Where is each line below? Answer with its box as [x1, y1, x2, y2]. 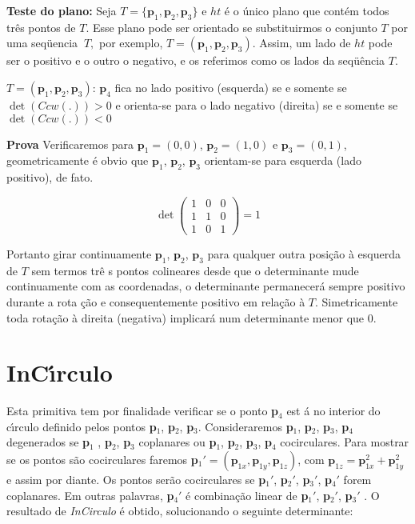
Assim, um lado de [259, 34, 351, 51]
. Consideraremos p [198, 418, 293, 434]
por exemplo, [98, 34, 163, 51]
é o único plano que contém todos [224, 2, 389, 18]
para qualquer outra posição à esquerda [207, 245, 401, 262]
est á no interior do [286, 402, 381, 419]
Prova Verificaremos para [6, 135, 134, 152]
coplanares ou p [138, 434, 217, 450]
